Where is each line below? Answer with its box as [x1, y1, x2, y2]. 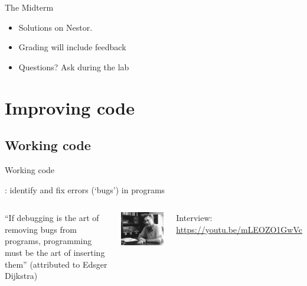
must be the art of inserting [5, 246, 105, 258]
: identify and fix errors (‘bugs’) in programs [5, 183, 165, 196]
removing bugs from [5, 223, 77, 235]
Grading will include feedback [18, 41, 126, 53]
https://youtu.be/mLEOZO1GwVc [176, 223, 302, 235]
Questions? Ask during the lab [18, 60, 129, 73]
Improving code [5, 95, 135, 119]
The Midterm [5, 1, 54, 13]
